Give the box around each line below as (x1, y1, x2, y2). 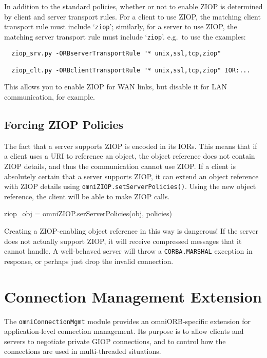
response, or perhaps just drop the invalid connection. (4, 255, 174, 266)
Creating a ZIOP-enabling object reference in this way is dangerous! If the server (4, 225, 258, 236)
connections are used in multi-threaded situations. (4, 346, 161, 356)
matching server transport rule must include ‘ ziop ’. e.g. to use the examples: (4, 31, 246, 42)
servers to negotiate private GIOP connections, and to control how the (4, 335, 226, 346)
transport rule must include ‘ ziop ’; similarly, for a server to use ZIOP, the (4, 21, 237, 32)
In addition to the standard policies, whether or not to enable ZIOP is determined (4, 1, 263, 11)
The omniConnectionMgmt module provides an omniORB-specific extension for (4, 315, 251, 326)
